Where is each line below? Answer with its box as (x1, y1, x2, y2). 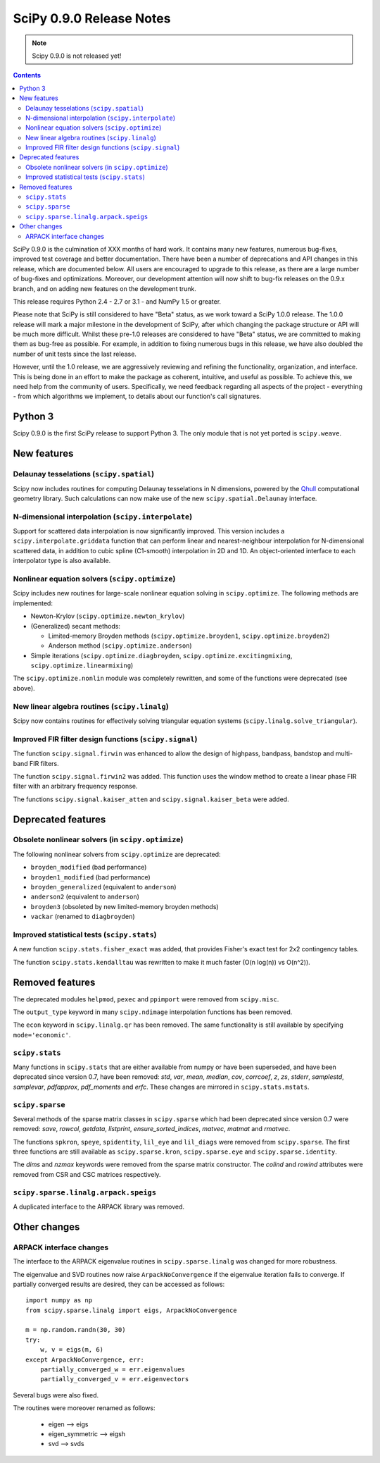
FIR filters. (29, 759, 59, 767)
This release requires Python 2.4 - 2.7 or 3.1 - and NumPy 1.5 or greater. (13, 297, 222, 306)
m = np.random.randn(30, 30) (25, 1326, 126, 1334)
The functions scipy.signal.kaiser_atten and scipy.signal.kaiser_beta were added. (13, 795, 289, 803)
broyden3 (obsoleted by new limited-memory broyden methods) (30, 902, 219, 910)
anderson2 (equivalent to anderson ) (30, 892, 140, 901)
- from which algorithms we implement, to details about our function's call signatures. (13, 392, 262, 401)
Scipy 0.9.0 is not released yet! (32, 51, 122, 60)
